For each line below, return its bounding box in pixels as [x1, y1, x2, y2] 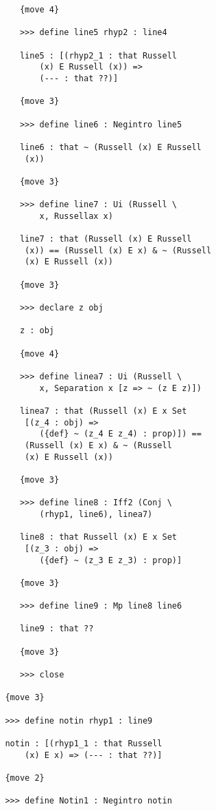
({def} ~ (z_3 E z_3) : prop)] [39, 555, 182, 565]
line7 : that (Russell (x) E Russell [19, 234, 192, 244]
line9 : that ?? [19, 624, 94, 634]
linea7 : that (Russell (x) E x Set [19, 405, 187, 416]
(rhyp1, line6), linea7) [39, 509, 153, 519]
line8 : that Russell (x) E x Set [19, 532, 177, 543]
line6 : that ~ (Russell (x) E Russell [19, 142, 202, 152]
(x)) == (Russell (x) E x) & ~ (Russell [25, 245, 212, 255]
